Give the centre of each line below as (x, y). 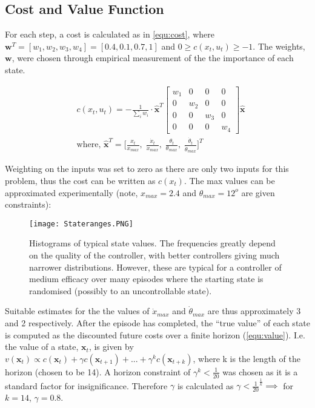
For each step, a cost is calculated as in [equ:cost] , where (110, 34)
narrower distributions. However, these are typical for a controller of (155, 267)
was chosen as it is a (260, 371)
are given (258, 192)
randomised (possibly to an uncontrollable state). (121, 290)
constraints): (28, 204)
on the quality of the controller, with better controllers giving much (154, 255)
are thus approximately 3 (254, 311)
